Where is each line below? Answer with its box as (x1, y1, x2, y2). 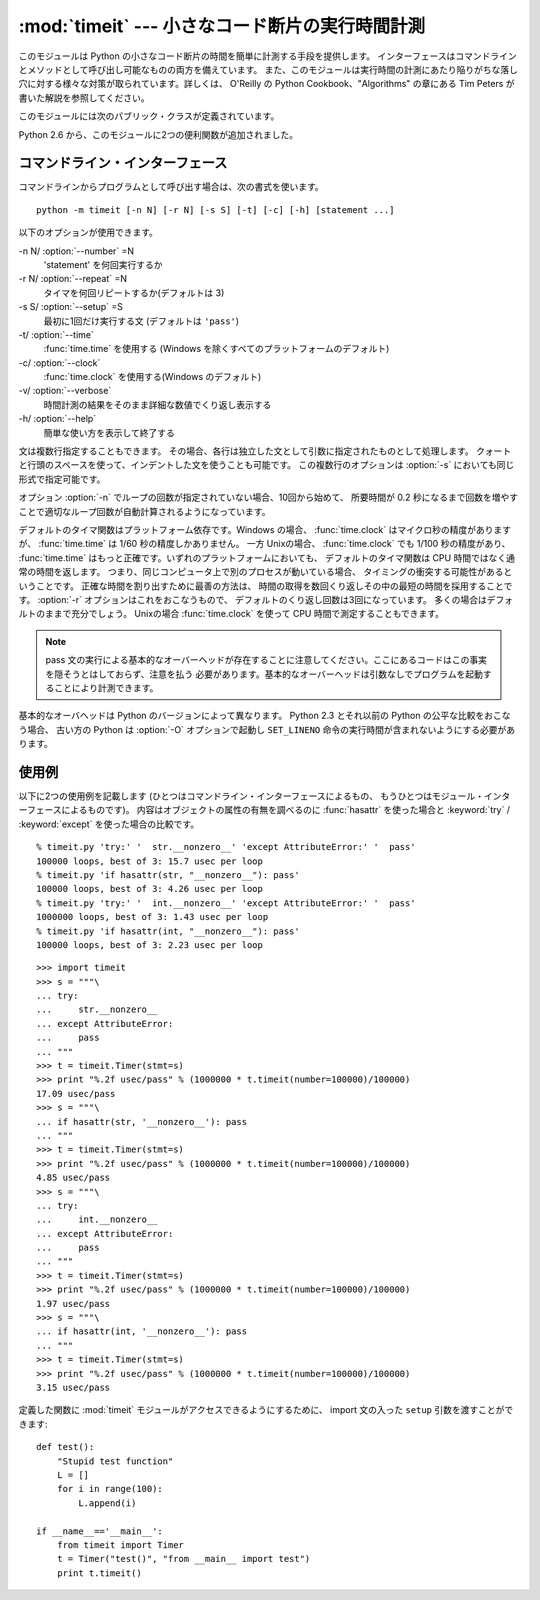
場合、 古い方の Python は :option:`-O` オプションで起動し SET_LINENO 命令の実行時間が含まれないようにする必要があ (26, 723, 516, 735)
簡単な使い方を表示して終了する (43, 426, 175, 439)
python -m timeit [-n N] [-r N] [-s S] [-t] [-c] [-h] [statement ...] (36, 204, 395, 215)
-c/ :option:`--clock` (18, 356, 101, 369)
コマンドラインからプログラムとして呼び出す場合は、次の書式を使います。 (18, 181, 324, 193)
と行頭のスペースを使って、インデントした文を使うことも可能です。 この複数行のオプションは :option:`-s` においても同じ (18, 459, 515, 471)
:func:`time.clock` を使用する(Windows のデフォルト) (43, 371, 262, 383)
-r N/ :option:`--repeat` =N (18, 273, 128, 285)
